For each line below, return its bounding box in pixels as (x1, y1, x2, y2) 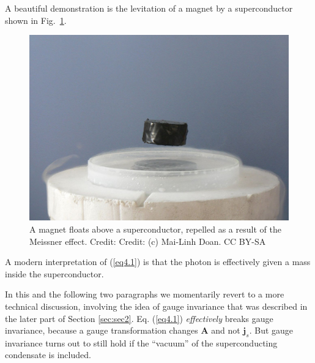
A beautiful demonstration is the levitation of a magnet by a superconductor (5, 2, 293, 14)
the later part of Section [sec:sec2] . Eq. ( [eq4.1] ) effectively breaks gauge (5, 312, 273, 324)
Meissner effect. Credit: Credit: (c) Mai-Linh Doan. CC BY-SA (29, 234, 266, 247)
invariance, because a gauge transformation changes (5, 324, 198, 337)
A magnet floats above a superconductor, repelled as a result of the (29, 222, 281, 235)
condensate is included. (5, 348, 91, 361)
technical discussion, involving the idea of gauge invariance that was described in (5, 299, 308, 312)
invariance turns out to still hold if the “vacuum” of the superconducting (5, 336, 278, 349)
